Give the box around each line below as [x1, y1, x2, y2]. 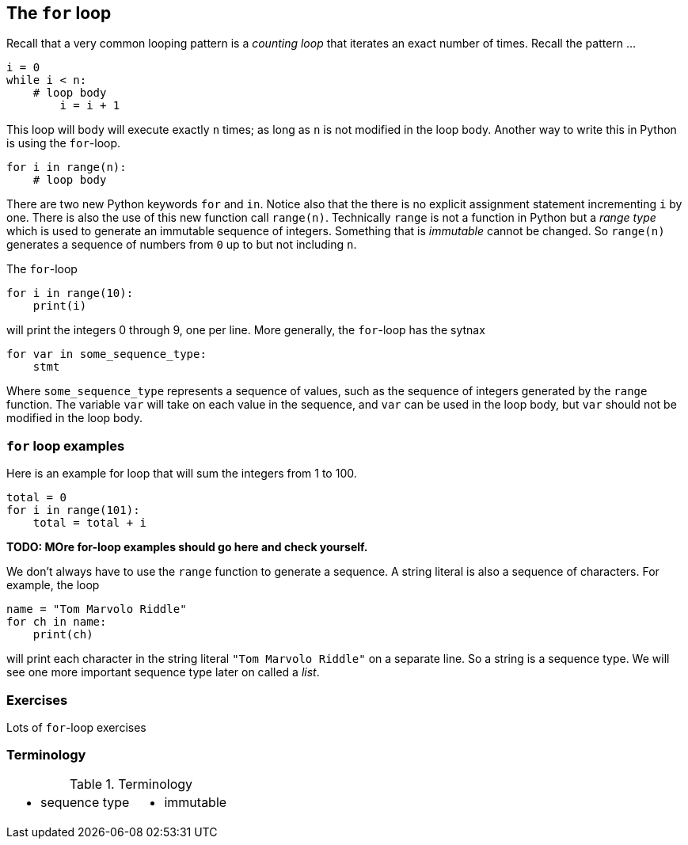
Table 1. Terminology [69, 775, 193, 792]
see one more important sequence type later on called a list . [6, 665, 320, 679]
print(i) [32, 299, 87, 313]
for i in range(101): [6, 504, 140, 517]
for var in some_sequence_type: [6, 348, 207, 361]
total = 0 [6, 491, 67, 504]
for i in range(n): [6, 161, 127, 174]
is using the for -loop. [6, 136, 121, 150]
